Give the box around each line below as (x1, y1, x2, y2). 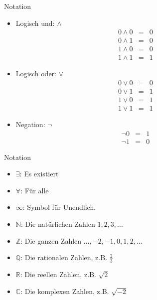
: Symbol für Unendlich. (22, 202, 96, 212)
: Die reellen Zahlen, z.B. (20, 269, 96, 280)
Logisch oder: (15, 68, 56, 79)
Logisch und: (15, 17, 55, 28)
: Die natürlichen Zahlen (20, 219, 95, 229)
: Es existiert (19, 168, 59, 179)
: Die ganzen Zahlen (20, 235, 82, 246)
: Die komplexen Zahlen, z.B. (20, 286, 109, 296)
